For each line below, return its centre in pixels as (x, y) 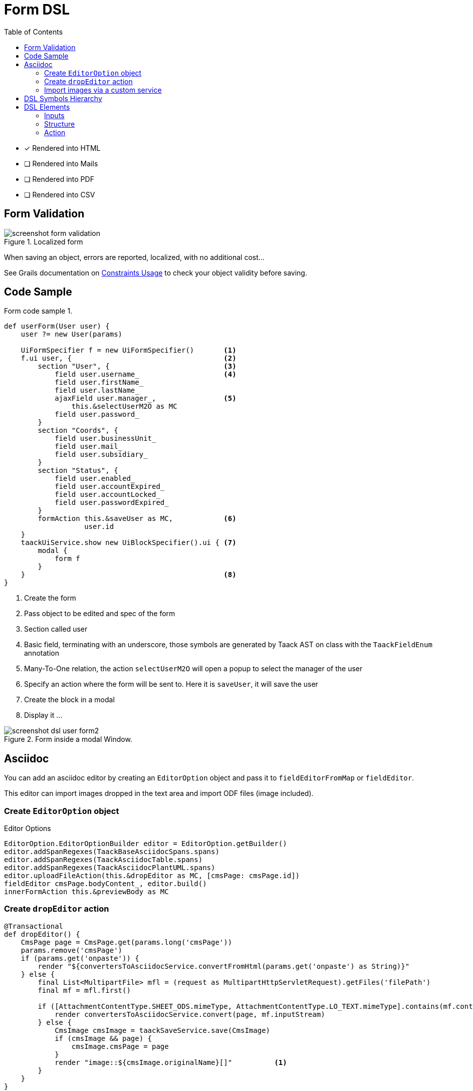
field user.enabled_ (95, 479)
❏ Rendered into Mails (61, 163)
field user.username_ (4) (146, 374)
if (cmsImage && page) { (103, 1038)
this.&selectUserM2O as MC (124, 406)
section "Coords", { (78, 431)
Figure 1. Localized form (44, 241)
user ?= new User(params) (72, 334)
